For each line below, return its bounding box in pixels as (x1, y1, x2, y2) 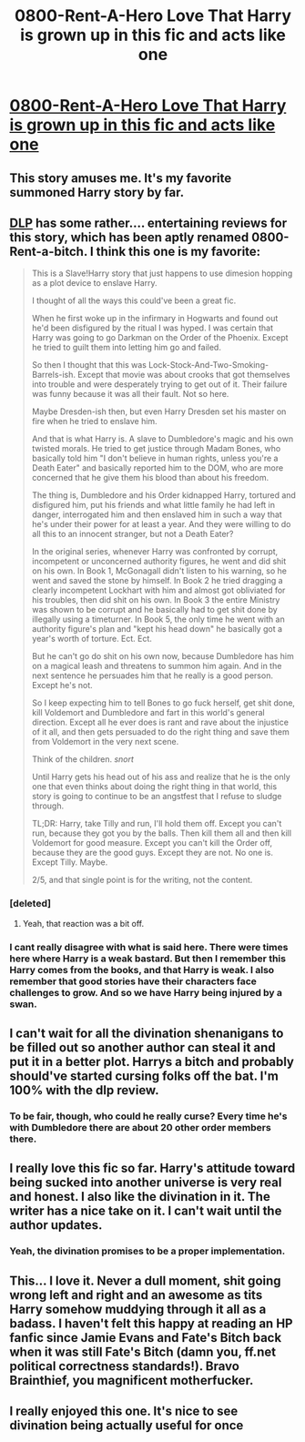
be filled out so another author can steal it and (9, 1040, 276, 1055)
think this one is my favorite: (96, 243, 261, 259)
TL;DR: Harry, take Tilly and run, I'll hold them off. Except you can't (31, 818, 282, 829)
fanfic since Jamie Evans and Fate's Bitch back (9, 1330, 282, 1346)
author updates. (9, 1217, 103, 1234)
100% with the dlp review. (9, 1082, 159, 1098)
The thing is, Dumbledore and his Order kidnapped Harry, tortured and (31, 490, 296, 501)
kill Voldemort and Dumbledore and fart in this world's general (31, 707, 266, 718)
